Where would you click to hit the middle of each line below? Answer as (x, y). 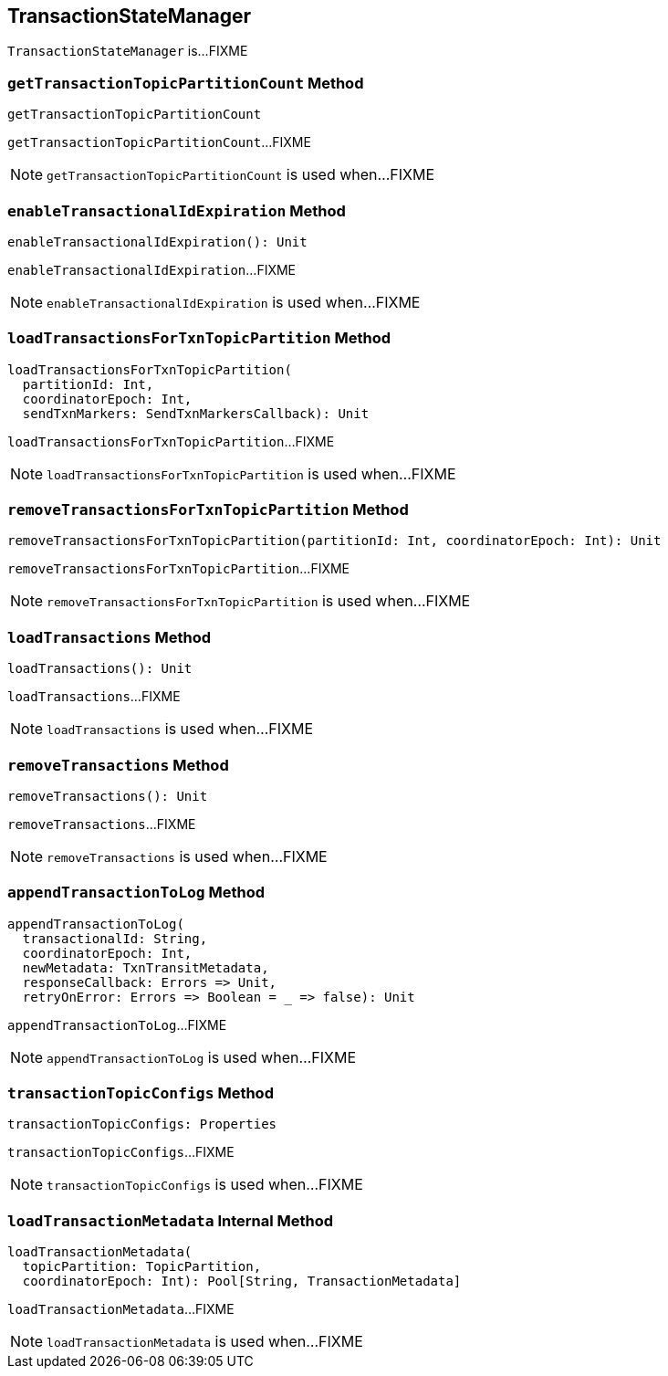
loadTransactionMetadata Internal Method (171, 1220)
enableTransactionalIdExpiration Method (177, 210)
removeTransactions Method (118, 765)
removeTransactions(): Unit (108, 796)
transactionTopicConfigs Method (141, 1093)
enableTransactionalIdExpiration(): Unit (157, 242)
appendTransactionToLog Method (136, 893)
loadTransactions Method (110, 637)
